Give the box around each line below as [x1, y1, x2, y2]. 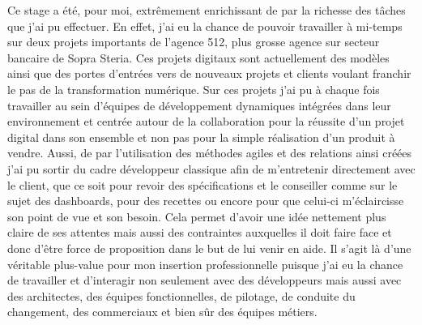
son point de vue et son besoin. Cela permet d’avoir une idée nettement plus [7, 207, 386, 225]
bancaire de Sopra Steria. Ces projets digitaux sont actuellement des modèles [7, 49, 390, 66]
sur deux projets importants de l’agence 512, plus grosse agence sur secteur [7, 33, 380, 50]
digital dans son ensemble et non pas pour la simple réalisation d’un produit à [7, 128, 395, 145]
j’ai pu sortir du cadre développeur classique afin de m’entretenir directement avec [7, 160, 416, 177]
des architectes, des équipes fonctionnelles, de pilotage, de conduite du [7, 287, 356, 304]
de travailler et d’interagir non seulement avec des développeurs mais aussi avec [7, 272, 402, 289]
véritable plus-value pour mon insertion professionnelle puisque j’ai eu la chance [7, 255, 403, 272]
